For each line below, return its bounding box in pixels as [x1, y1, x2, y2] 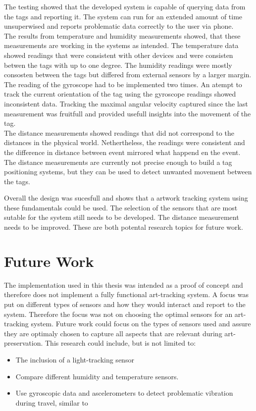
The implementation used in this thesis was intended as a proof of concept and [4, 279, 243, 290]
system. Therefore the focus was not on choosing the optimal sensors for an [4, 308, 233, 319]
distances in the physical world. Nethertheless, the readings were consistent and [4, 137, 245, 148]
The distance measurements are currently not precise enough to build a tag [4, 156, 232, 167]
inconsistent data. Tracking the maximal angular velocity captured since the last [4, 98, 248, 108]
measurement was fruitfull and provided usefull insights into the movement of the [4, 108, 251, 118]
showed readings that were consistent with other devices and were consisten [4, 50, 233, 60]
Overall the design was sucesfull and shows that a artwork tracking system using [4, 193, 248, 203]
